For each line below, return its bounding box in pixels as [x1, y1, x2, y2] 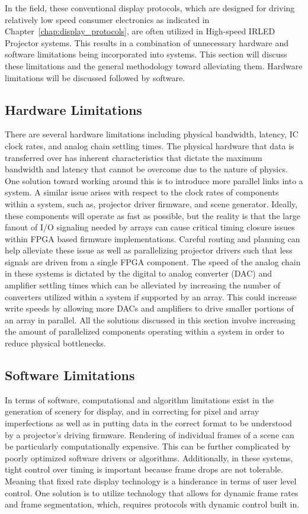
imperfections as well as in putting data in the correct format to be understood [5, 417, 292, 429]
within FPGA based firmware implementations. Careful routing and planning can [5, 232, 300, 245]
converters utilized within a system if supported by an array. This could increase [5, 290, 297, 303]
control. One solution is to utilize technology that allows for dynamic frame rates [5, 486, 299, 499]
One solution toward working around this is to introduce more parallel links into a [5, 174, 303, 187]
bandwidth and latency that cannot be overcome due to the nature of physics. [5, 163, 288, 175]
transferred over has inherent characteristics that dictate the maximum [5, 151, 262, 163]
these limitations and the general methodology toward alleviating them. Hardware [5, 59, 303, 72]
